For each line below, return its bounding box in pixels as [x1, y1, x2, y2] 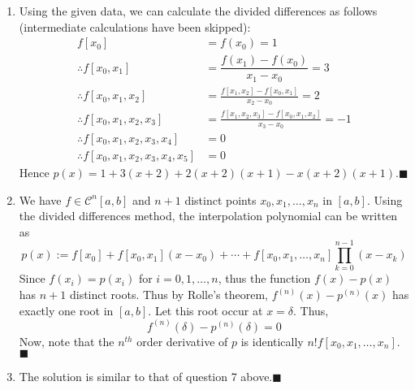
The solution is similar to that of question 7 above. [19, 368, 273, 385]
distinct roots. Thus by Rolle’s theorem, [69, 286, 268, 303]
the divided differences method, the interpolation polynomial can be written [19, 207, 398, 224]
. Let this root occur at [148, 301, 263, 318]
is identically [240, 332, 304, 349]
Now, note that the [19, 332, 115, 349]
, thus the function [218, 270, 311, 287]
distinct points [184, 191, 257, 208]
